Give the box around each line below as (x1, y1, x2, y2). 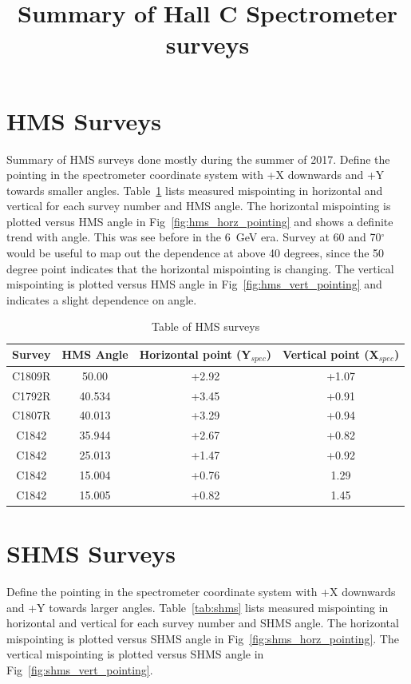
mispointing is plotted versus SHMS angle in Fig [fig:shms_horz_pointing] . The (6, 630, 399, 646)
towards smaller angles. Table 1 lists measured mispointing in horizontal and (6, 181, 383, 198)
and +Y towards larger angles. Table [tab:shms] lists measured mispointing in (6, 598, 389, 615)
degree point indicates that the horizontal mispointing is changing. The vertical (6, 260, 394, 276)
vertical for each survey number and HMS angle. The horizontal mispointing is (6, 197, 391, 214)
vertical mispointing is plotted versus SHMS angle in (6, 646, 264, 662)
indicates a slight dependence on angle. (6, 291, 197, 308)
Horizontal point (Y (139, 346, 251, 363)
